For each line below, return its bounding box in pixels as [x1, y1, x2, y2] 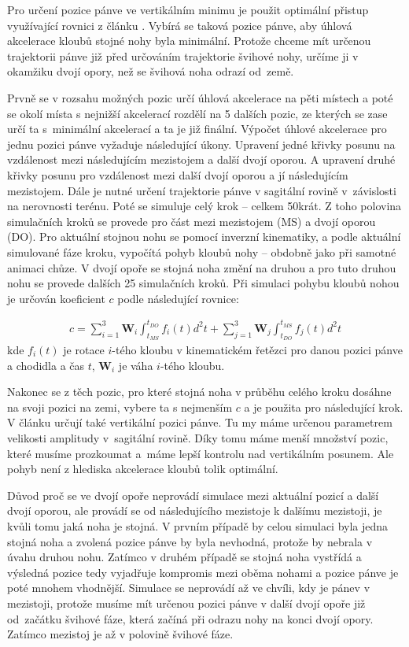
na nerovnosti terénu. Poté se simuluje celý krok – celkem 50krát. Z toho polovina [7, 198, 402, 214]
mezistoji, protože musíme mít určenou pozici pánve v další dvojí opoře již [7, 594, 366, 611]
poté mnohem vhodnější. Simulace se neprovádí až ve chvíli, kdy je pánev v [7, 579, 370, 596]
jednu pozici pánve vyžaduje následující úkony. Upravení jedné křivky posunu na [7, 135, 396, 152]
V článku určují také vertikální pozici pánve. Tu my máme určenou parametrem [7, 414, 392, 431]
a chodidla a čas [7, 357, 85, 373]
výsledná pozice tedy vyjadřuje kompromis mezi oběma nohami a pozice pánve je [7, 564, 399, 580]
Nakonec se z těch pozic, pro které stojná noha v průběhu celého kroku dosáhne [7, 383, 392, 400]
